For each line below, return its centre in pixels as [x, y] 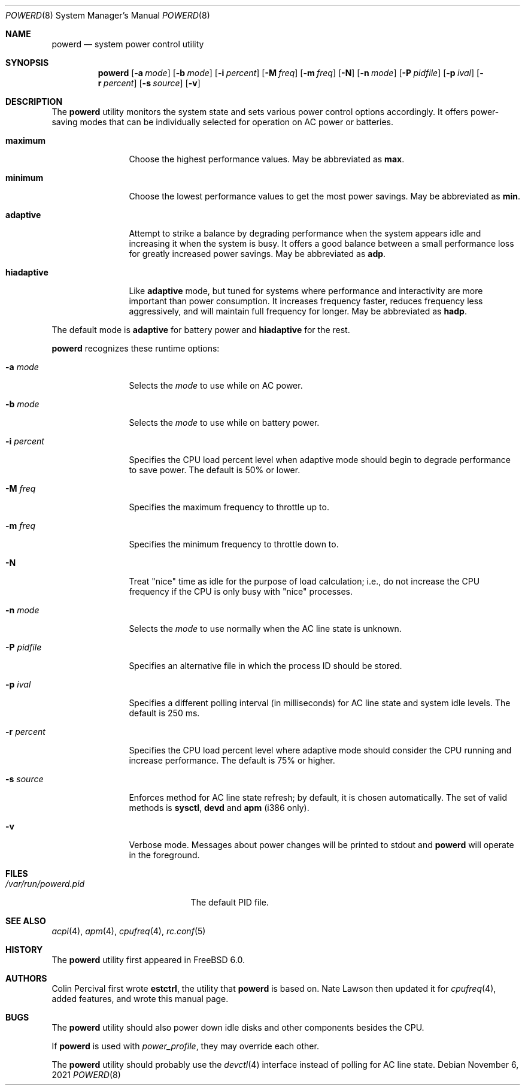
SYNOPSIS [27, 63]
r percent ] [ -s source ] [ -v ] [149, 83]
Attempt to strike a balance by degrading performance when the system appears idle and [305, 233]
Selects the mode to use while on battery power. [224, 423]
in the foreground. [164, 855]
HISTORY [24, 950]
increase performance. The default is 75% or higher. [232, 760]
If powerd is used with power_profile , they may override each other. [185, 1046]
